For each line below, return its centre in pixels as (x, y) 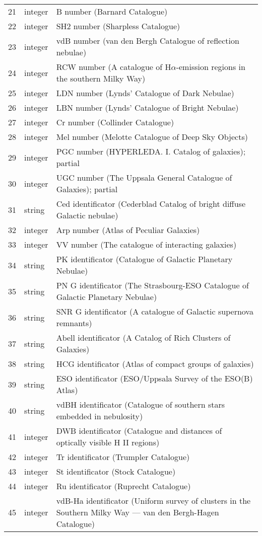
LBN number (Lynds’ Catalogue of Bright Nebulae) (147, 107)
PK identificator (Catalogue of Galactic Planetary (144, 259)
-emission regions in (211, 67)
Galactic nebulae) (87, 215)
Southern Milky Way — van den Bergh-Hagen (138, 512)
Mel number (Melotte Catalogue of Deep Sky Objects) (152, 137)
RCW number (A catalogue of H (114, 67)
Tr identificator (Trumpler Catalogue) (123, 457)
